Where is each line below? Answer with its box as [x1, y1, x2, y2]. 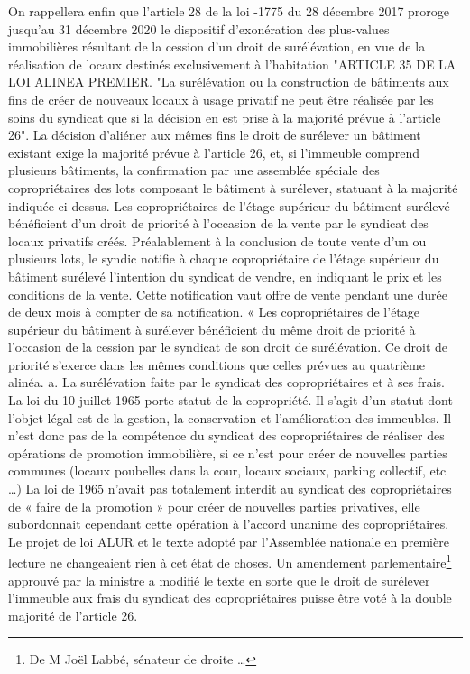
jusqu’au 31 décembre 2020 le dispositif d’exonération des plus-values [8, 19, 390, 38]
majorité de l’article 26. [8, 605, 138, 624]
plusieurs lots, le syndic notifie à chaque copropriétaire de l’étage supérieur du [8, 249, 439, 268]
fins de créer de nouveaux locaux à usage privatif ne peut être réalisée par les [8, 89, 434, 108]
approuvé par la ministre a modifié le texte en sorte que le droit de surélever [8, 570, 430, 589]
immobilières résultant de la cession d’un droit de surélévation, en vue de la [8, 37, 426, 56]
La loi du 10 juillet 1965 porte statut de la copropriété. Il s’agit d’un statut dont [8, 391, 453, 410]
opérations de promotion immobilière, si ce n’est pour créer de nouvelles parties [8, 443, 447, 462]
